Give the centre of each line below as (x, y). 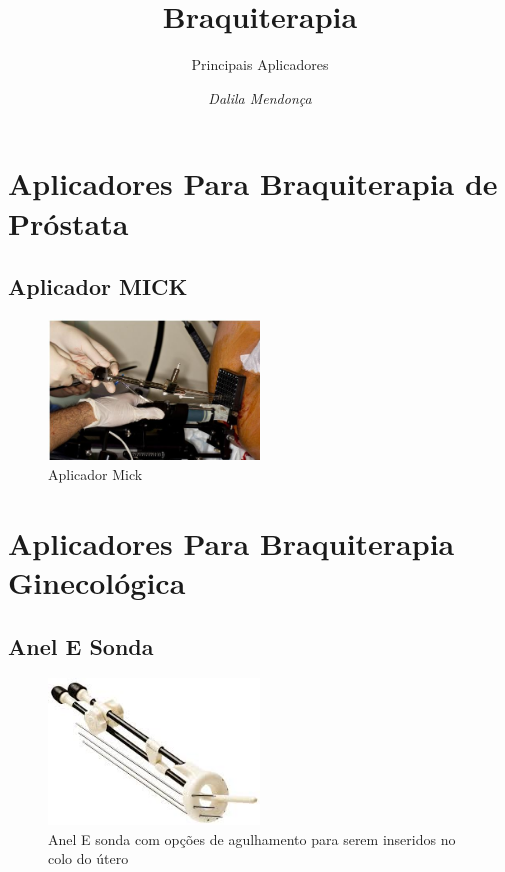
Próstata (68, 222)
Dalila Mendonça (260, 97)
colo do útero (88, 858)
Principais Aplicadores (260, 64)
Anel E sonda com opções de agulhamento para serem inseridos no (252, 838)
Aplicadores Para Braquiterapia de (253, 183)
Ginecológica (97, 581)
